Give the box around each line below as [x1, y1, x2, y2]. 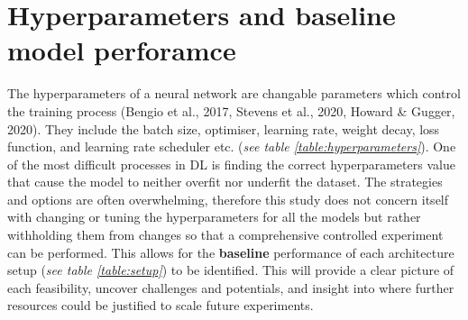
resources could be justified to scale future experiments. [7, 296, 314, 315]
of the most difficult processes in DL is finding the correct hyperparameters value [7, 154, 455, 173]
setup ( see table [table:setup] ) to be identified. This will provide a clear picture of [7, 261, 454, 279]
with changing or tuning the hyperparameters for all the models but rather [7, 207, 421, 226]
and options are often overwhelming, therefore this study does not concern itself [7, 189, 449, 208]
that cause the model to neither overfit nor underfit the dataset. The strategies [7, 172, 443, 191]
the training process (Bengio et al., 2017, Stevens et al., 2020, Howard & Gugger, [7, 101, 455, 120]
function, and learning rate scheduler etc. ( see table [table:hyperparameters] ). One [7, 137, 456, 156]
